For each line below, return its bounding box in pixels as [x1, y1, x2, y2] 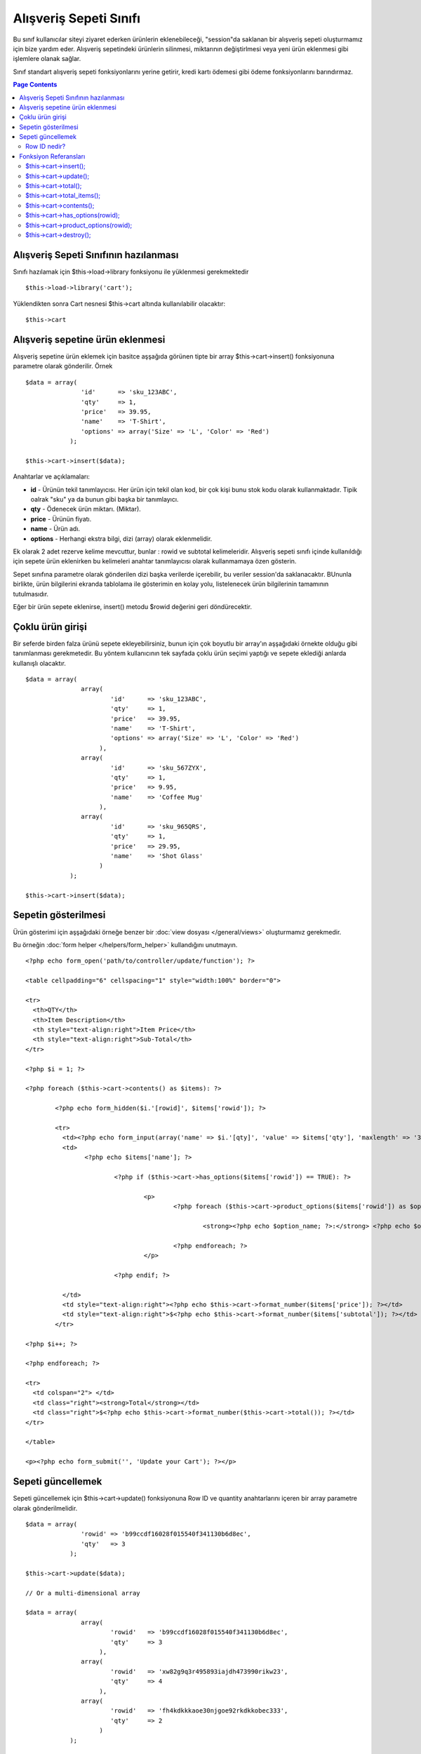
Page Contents [13, 81, 58, 89]
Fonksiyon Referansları [19, 152, 86, 161]
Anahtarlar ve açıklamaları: [13, 472, 91, 481]
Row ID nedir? [25, 142, 66, 151]
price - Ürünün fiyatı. [30, 514, 92, 523]
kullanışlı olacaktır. [13, 659, 67, 667]
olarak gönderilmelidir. [13, 1504, 78, 1512]
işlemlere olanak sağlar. [13, 55, 81, 63]
